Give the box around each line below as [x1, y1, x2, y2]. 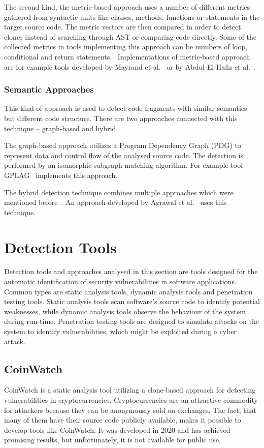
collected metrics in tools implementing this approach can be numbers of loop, [4, 41, 248, 52]
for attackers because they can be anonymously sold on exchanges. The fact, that [4, 404, 257, 415]
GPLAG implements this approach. [4, 169, 118, 180]
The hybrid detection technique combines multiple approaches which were [4, 187, 234, 197]
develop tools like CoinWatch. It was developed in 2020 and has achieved [4, 424, 230, 435]
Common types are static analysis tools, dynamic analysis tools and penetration [4, 286, 253, 296]
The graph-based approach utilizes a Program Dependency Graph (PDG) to [4, 140, 241, 151]
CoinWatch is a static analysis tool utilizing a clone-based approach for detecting [4, 384, 256, 395]
